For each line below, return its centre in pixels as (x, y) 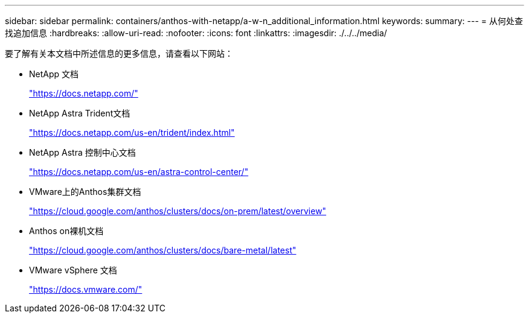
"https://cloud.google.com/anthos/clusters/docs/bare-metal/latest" (163, 250)
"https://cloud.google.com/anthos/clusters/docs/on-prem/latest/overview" (178, 211)
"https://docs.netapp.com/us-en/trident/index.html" (132, 132)
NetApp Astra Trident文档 (80, 113)
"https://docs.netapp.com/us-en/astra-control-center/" (139, 172)
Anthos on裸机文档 (66, 231)
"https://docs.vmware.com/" (86, 289)
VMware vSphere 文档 (73, 270)
